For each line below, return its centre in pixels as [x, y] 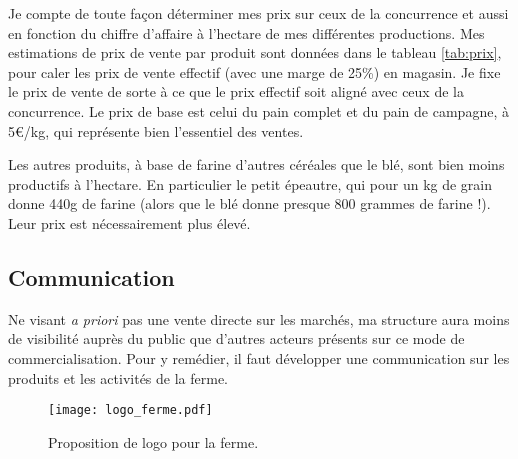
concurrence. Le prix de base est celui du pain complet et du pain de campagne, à [258, 110]
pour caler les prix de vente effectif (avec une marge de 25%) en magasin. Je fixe [254, 71]
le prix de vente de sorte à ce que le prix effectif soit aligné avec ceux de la [236, 91]
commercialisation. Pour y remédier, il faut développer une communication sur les [259, 357]
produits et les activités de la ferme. [118, 377]
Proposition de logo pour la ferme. [153, 441]
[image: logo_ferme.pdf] [130, 410]
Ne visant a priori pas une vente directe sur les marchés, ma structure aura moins [259, 318]
